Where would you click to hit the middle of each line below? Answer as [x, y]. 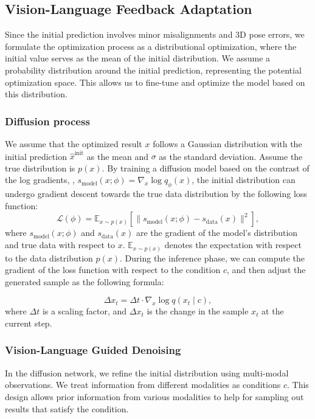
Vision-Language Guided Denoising [93, 350]
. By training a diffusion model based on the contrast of [206, 168]
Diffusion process [47, 121]
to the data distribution [49, 258]
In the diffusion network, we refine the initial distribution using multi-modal [147, 372]
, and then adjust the [266, 270]
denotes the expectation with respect [233, 245]
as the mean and [117, 156]
